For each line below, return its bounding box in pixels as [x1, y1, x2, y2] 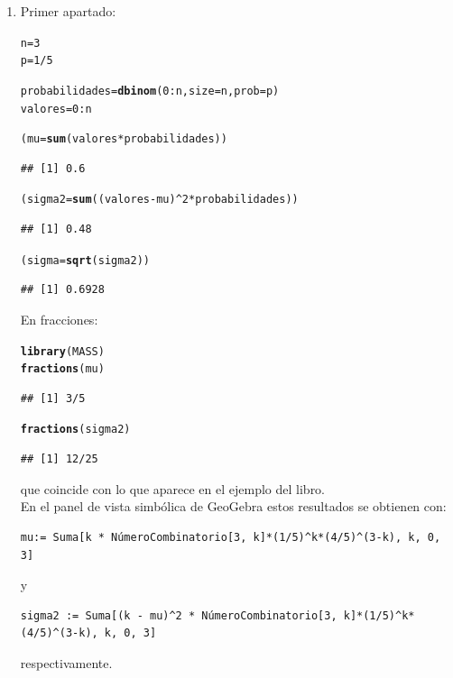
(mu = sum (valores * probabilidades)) [20, 133, 227, 146]
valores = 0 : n [20, 102, 92, 115]
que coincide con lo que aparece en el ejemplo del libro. [20, 479, 326, 498]
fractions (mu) [20, 362, 105, 376]
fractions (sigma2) [20, 423, 131, 436]
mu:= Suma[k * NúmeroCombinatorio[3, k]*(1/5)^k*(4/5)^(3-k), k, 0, [20, 530, 441, 544]
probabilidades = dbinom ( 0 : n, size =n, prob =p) [20, 84, 280, 97]
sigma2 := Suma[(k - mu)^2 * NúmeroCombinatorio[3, [20, 609, 337, 622]
